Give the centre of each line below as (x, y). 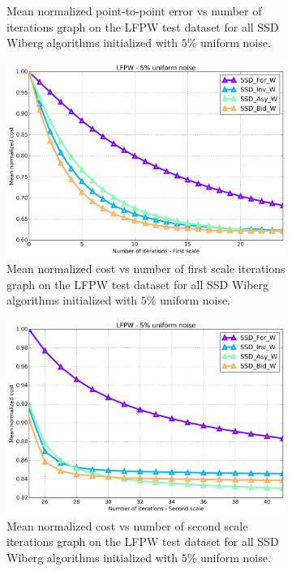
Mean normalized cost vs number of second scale (127, 525)
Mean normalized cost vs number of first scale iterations (146, 268)
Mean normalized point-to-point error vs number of (134, 11)
